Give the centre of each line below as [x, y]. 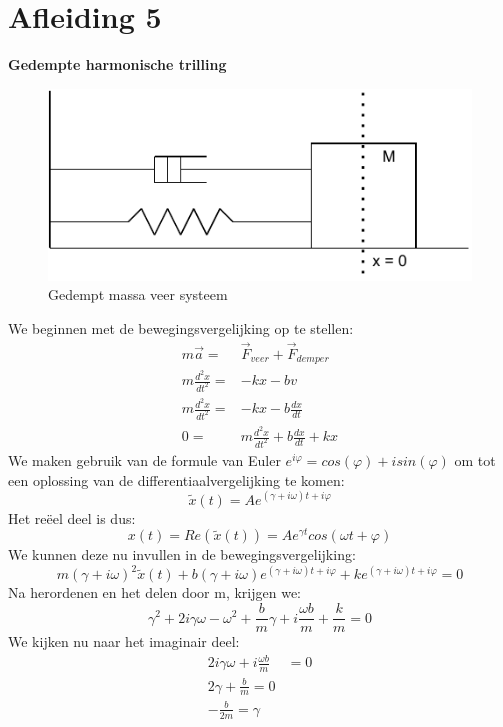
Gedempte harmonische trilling [117, 64]
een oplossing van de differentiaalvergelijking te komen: [176, 479]
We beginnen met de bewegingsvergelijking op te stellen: [181, 327]
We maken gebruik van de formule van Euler [144, 460]
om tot [475, 460]
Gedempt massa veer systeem [138, 294]
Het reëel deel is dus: [72, 517]
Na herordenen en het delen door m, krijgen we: [154, 592]
